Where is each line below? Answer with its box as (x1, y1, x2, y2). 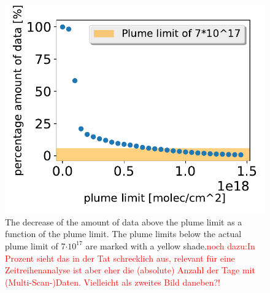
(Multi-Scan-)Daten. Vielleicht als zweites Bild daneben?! (5, 275, 220, 288)
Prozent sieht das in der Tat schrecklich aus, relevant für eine (5, 251, 235, 264)
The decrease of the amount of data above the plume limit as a (5, 215, 242, 228)
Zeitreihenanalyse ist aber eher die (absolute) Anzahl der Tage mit (5, 264, 255, 276)
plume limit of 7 (5, 239, 66, 252)
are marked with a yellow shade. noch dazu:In (85, 239, 255, 252)
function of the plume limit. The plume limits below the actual (5, 227, 242, 240)
